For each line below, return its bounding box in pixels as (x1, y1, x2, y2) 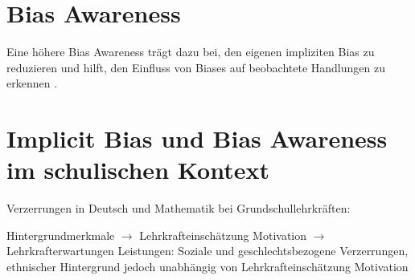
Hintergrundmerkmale (6, 226, 115, 243)
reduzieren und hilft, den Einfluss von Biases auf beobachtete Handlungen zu (6, 59, 385, 75)
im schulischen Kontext (6, 153, 269, 186)
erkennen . (6, 75, 58, 91)
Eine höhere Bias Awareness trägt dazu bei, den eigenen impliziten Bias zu (6, 43, 375, 60)
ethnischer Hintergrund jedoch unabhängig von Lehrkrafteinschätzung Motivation (6, 258, 409, 274)
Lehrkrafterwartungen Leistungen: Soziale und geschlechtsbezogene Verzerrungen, (6, 242, 409, 259)
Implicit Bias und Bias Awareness (6, 122, 388, 155)
